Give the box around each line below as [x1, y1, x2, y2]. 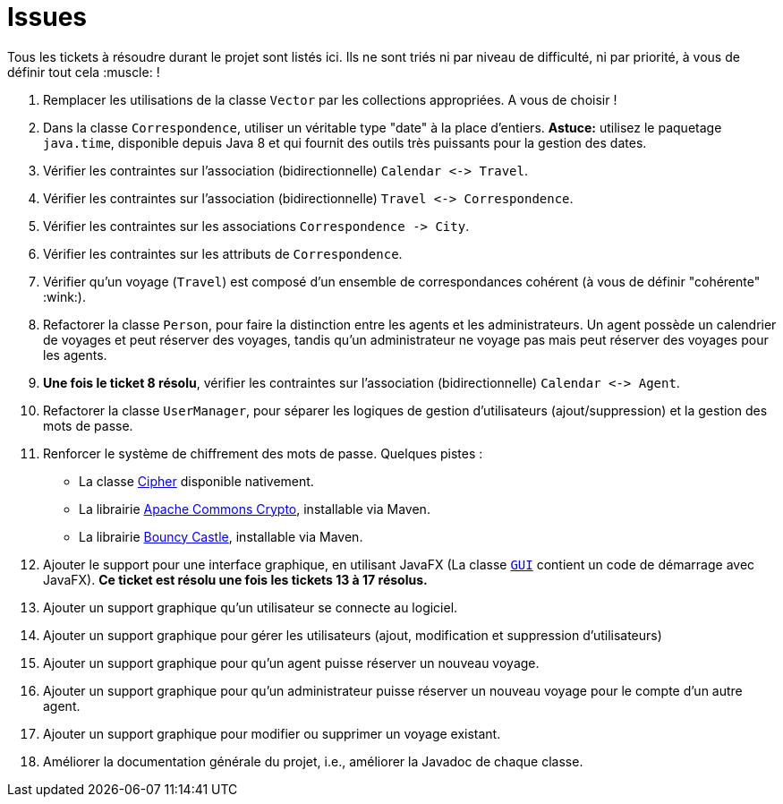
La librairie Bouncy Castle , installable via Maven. [79, 528, 363, 544]
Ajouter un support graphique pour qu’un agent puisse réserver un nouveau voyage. [43, 654, 540, 671]
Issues [7, 2, 88, 32]
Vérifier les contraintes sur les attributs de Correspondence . [43, 245, 403, 261]
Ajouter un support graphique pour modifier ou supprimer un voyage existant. [43, 725, 501, 741]
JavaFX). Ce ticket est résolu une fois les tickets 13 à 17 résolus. [43, 571, 428, 587]
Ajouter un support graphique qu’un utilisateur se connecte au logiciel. [43, 599, 458, 615]
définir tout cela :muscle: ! [7, 64, 160, 80]
